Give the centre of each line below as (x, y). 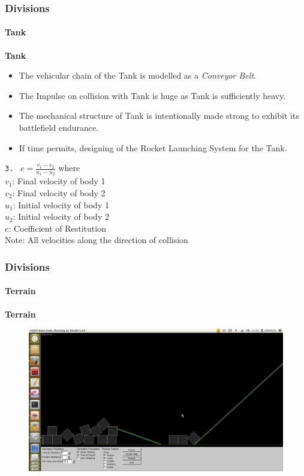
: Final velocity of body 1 (59, 181)
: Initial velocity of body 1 (61, 204)
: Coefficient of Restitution (57, 228)
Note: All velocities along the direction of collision (97, 240)
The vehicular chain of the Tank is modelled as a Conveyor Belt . (137, 75)
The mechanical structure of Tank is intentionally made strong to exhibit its (159, 116)
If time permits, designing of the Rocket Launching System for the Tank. (153, 147)
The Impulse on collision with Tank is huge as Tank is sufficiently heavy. (152, 95)
